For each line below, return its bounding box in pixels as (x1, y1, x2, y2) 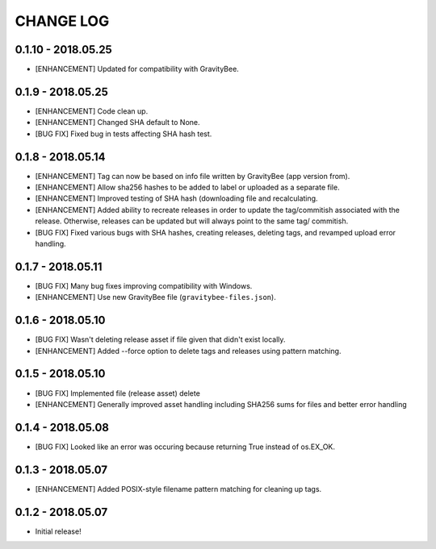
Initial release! (35, 526, 82, 536)
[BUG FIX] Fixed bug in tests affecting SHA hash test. (35, 129, 212, 139)
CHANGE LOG (15, 12, 110, 30)
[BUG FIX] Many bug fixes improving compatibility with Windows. (35, 281, 253, 290)
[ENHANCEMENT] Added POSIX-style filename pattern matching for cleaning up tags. (35, 484, 322, 493)
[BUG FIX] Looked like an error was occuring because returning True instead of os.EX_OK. (35, 442, 335, 451)
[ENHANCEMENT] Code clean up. (35, 106, 149, 116)
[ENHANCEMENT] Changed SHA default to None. (35, 118, 201, 127)
